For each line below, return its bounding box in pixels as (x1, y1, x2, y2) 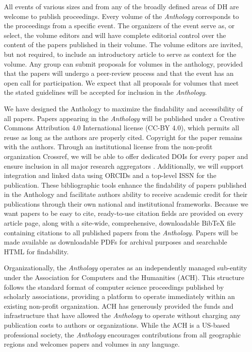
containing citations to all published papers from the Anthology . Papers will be (4, 227, 238, 237)
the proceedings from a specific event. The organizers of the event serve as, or (4, 20, 235, 31)
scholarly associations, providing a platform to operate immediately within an (4, 291, 235, 301)
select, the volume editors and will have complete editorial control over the (4, 30, 226, 40)
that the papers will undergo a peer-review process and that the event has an (4, 68, 234, 78)
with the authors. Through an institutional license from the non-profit (4, 141, 213, 152)
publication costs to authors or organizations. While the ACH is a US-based (4, 320, 230, 330)
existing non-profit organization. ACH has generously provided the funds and (4, 300, 234, 311)
